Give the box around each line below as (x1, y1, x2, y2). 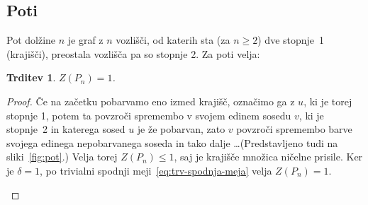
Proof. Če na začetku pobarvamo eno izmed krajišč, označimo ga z (6, 93, 295, 108)
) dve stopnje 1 (257, 33, 325, 47)
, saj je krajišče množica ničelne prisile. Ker (174, 149, 363, 164)
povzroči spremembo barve (236, 122, 352, 136)
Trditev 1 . (6, 70, 56, 85)
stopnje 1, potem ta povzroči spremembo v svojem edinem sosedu (6, 107, 291, 122)
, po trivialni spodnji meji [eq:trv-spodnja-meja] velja (40, 163, 272, 177)
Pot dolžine (6, 33, 56, 47)
